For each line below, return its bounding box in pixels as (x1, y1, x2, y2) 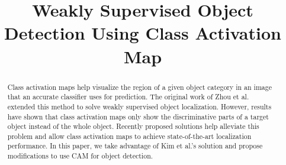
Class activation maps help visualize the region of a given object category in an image (7, 82, 272, 92)
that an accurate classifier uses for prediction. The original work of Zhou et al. (7, 92, 249, 102)
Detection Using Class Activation (4, 21, 281, 45)
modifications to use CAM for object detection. (7, 151, 153, 161)
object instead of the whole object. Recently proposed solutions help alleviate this (7, 121, 259, 131)
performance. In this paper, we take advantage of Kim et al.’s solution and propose (7, 141, 263, 151)
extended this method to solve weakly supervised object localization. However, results (7, 101, 272, 111)
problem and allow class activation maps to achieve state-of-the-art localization (7, 131, 252, 141)
